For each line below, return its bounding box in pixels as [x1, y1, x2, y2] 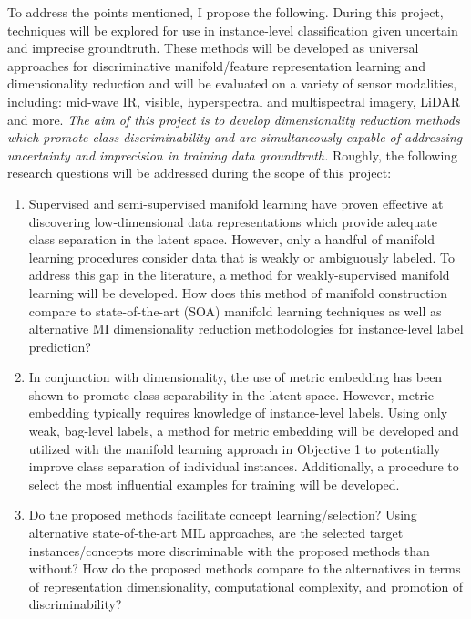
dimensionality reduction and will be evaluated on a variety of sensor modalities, [7, 74, 457, 93]
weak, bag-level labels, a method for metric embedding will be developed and [28, 421, 459, 440]
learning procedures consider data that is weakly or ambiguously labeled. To [28, 247, 455, 266]
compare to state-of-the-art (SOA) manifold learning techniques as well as [28, 301, 442, 320]
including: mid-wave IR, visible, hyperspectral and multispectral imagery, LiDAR [7, 91, 461, 110]
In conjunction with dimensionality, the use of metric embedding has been [28, 367, 443, 387]
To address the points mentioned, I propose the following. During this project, [7, 3, 444, 21]
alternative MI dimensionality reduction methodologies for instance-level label [28, 319, 464, 338]
